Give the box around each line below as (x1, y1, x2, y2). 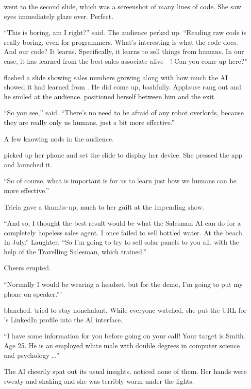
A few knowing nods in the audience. (4, 133, 114, 143)
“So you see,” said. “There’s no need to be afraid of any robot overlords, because (4, 107, 244, 118)
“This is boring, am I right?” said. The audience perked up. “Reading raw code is (4, 27, 247, 37)
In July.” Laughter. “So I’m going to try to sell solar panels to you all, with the (4, 237, 239, 247)
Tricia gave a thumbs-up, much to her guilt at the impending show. (4, 201, 204, 212)
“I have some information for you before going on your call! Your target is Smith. (4, 331, 246, 341)
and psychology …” (4, 350, 60, 360)
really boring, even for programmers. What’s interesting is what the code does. (4, 36, 238, 47)
